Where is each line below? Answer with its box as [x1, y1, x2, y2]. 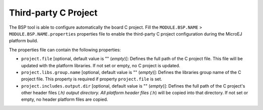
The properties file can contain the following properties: [9, 47, 121, 53]
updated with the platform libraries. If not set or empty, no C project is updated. [21, 62, 180, 68]
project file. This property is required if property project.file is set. [21, 76, 163, 82]
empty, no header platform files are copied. [21, 96, 108, 102]
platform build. [9, 38, 38, 44]
